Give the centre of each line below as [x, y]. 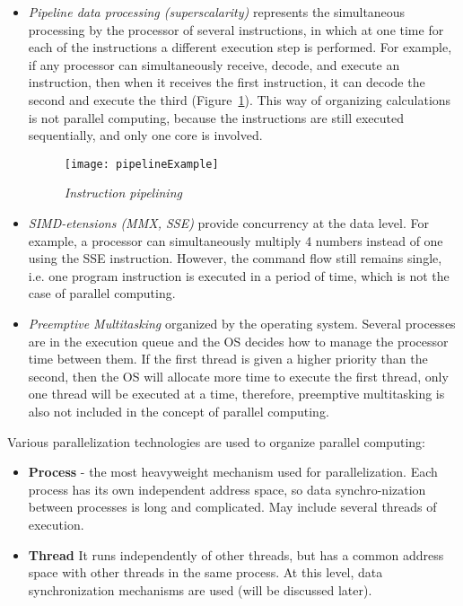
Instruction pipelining [123, 193]
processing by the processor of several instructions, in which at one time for [236, 29]
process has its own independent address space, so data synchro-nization [227, 489]
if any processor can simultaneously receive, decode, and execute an [214, 64]
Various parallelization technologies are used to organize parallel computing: [216, 441]
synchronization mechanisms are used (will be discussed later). [200, 589]
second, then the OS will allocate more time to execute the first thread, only [238, 376]
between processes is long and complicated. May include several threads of [232, 507]
